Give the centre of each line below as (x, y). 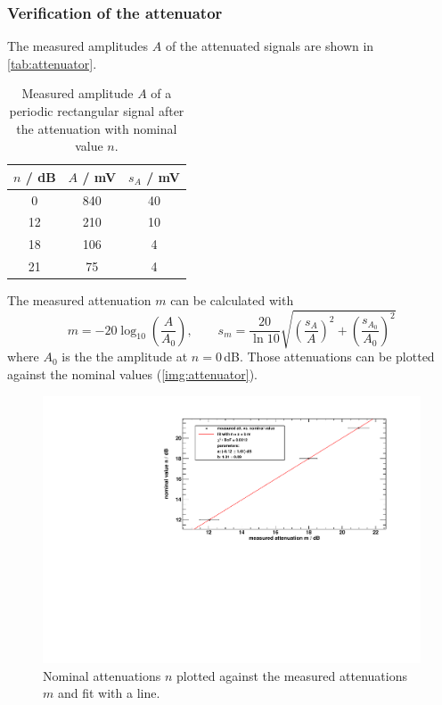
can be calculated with (232, 300)
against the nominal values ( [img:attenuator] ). (133, 373)
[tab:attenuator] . (52, 63)
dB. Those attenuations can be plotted (329, 357)
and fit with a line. (109, 693)
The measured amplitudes (78, 46)
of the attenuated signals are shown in (270, 46)
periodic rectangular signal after (97, 111)
